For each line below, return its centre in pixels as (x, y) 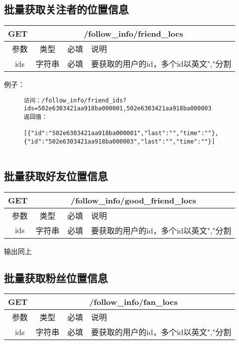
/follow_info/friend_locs (133, 34)
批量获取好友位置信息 (56, 175)
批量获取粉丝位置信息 (56, 277)
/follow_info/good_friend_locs (133, 200)
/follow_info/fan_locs (133, 302)
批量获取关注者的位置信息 (66, 9)
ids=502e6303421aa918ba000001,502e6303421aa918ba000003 (118, 109)
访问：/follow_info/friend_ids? (75, 100)
